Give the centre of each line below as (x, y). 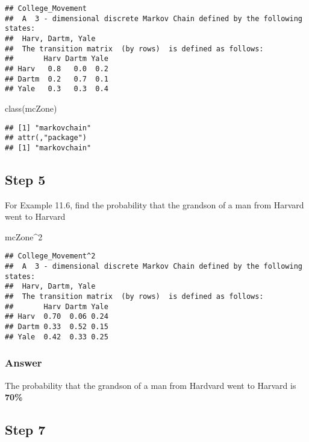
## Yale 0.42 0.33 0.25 (57, 337)
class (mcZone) (31, 108)
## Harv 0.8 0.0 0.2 (57, 69)
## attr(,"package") (46, 138)
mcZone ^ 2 (24, 236)
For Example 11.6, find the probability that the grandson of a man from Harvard (154, 204)
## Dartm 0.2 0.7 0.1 (57, 79)
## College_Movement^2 (50, 256)
